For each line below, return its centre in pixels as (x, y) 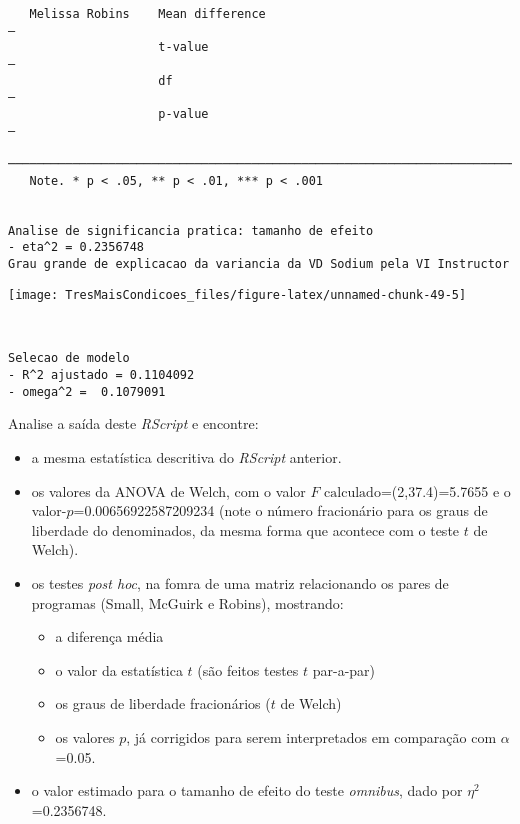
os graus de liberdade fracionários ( (163, 703)
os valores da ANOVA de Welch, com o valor (168, 490)
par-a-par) (344, 669)
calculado (352, 492)
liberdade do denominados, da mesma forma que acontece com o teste (245, 529)
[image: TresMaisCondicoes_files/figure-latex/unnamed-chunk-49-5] (237, 294)
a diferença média (109, 636)
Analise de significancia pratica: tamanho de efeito (191, 230)
